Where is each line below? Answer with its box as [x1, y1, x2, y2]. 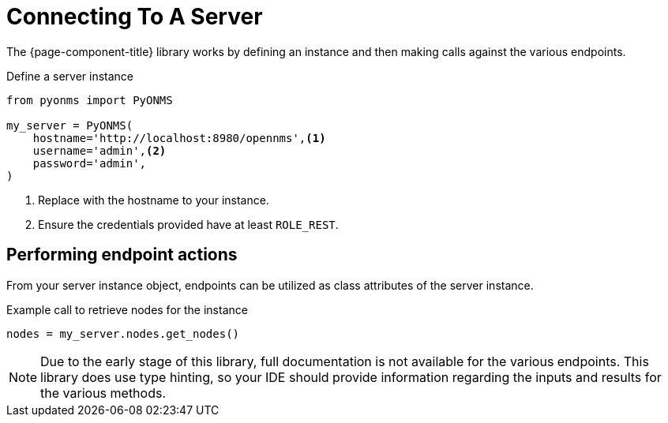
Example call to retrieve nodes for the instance [6, 302, 248, 316]
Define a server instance [6, 69, 134, 83]
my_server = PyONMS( [6, 118, 133, 132]
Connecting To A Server [6, 3, 263, 30]
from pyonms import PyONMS [6, 93, 173, 107]
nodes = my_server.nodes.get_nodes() [6, 327, 240, 340]
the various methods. [40, 384, 167, 401]
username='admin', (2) [32, 144, 167, 157]
